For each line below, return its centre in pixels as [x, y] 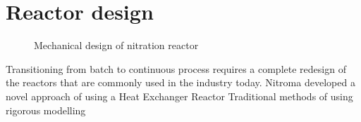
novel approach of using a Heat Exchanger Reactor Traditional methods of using [179, 96]
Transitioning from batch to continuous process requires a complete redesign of [176, 68]
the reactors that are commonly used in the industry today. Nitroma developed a [180, 82]
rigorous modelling [46, 110]
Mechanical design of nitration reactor [116, 45]
